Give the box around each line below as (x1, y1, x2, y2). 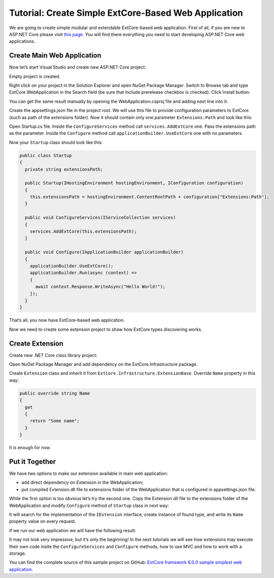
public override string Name (19, 390, 90, 396)
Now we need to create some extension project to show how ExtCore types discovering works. (9, 326, 202, 332)
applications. (9, 39, 36, 44)
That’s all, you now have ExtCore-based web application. (9, 317, 125, 323)
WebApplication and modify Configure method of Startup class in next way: (9, 502, 169, 508)
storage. (9, 550, 27, 556)
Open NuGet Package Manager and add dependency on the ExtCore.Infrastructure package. (9, 361, 198, 367)
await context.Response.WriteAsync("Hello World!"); (35, 284, 165, 290)
